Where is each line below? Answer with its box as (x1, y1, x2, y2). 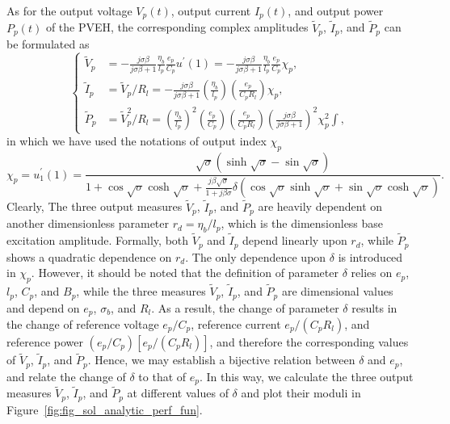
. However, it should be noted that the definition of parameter (31, 264, 339, 281)
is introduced (338, 248, 403, 265)
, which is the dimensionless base (221, 215, 384, 232)
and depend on (6, 299, 80, 316)
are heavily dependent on (258, 198, 383, 215)
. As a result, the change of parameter (151, 299, 339, 316)
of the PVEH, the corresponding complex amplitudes (45, 19, 309, 36)
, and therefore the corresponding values (209, 334, 409, 351)
